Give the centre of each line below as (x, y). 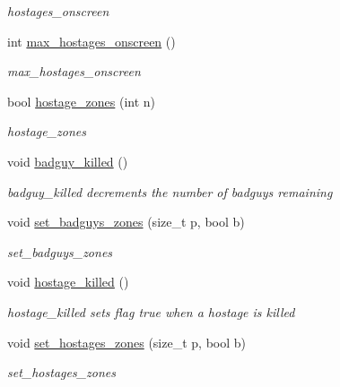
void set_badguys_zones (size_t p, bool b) (126, 222)
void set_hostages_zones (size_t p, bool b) (126, 342)
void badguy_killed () (68, 161)
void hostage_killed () (68, 282)
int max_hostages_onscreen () (92, 41)
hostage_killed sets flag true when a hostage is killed (151, 311)
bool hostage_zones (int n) (82, 101)
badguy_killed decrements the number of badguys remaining (170, 191)
